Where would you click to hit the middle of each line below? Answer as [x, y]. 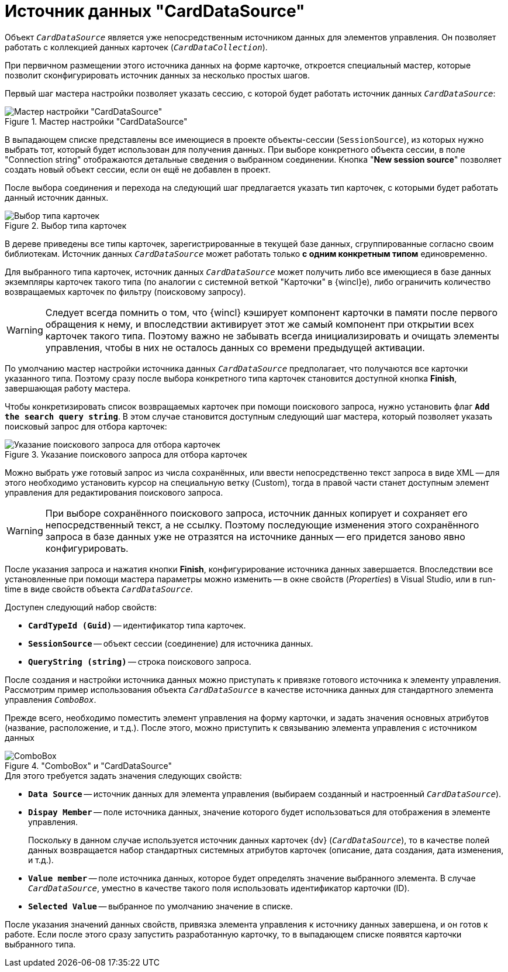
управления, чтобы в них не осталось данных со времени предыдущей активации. [235, 347]
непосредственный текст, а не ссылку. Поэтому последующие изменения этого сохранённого [262, 525]
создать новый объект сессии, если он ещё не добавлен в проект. [138, 169]
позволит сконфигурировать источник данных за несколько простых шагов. [158, 75]
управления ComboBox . [51, 699]
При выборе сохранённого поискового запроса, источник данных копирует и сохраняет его [256, 513]
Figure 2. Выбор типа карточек [66, 225]
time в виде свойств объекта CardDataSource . [99, 589]
